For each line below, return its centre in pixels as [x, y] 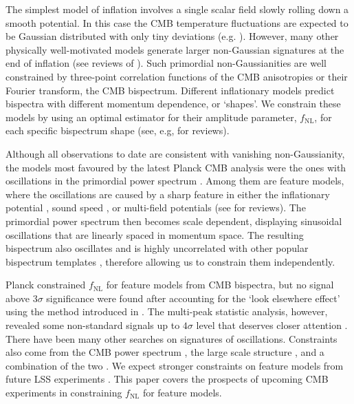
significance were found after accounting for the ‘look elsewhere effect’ [193, 298]
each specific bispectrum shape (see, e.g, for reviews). [118, 130]
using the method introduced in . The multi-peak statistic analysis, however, [167, 311]
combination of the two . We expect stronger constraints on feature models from [175, 365]
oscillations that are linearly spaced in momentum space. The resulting [155, 234]
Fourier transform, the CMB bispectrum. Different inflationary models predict [170, 90]
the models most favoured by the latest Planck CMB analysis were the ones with [176, 167]
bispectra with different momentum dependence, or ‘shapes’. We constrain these [173, 104]
